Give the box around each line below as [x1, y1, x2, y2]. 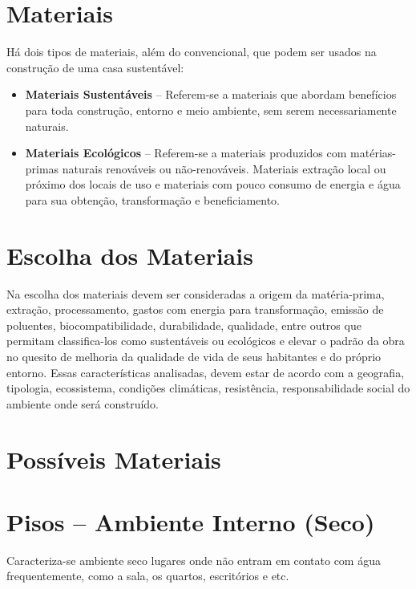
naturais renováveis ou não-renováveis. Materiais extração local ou [62, 160, 386, 177]
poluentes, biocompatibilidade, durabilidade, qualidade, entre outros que [6, 316, 361, 333]
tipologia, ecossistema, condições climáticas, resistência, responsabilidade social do [6, 380, 410, 396]
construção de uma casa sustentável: [6, 59, 184, 75]
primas [25, 160, 59, 177]
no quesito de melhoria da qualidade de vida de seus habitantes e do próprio [6, 347, 382, 364]
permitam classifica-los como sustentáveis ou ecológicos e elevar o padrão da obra [6, 332, 405, 349]
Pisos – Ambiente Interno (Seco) [6, 505, 375, 538]
